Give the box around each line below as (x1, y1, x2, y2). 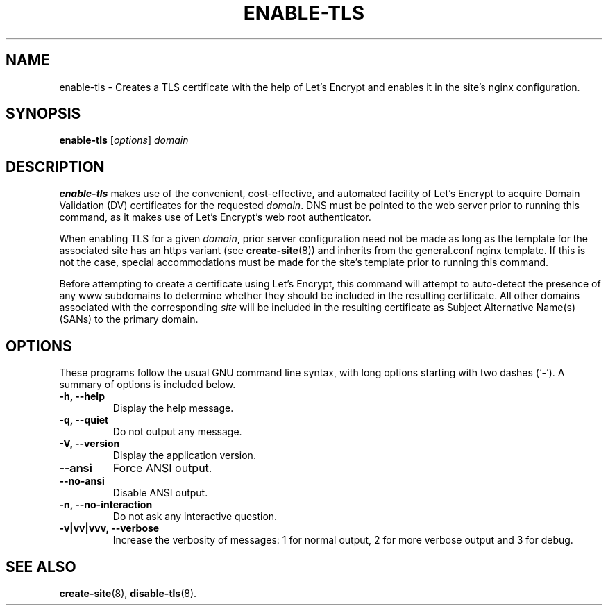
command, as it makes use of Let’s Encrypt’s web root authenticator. (59, 211, 371, 224)
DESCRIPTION (6, 158, 105, 176)
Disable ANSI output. (112, 487, 208, 499)
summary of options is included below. (59, 378, 236, 391)
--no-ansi (59, 475, 105, 487)
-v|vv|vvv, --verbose (59, 522, 160, 535)
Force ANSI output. (112, 461, 212, 476)
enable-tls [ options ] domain (59, 134, 189, 147)
